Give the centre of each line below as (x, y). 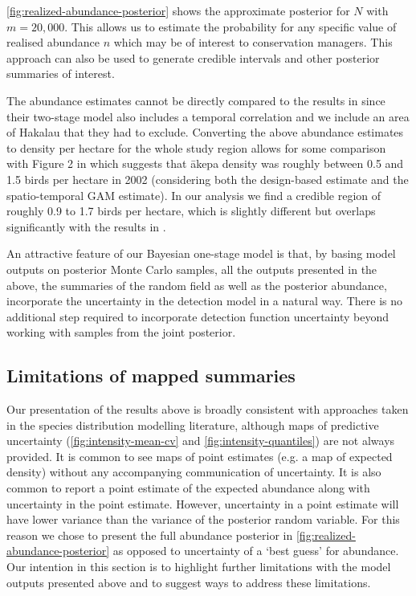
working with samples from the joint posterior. (121, 332)
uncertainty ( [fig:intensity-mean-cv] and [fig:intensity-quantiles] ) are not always (201, 441)
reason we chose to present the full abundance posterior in (150, 535)
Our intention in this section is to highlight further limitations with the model (199, 567)
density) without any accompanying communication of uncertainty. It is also (194, 472)
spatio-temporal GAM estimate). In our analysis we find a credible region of (194, 195)
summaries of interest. (61, 73)
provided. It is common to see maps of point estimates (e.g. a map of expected (200, 456)
